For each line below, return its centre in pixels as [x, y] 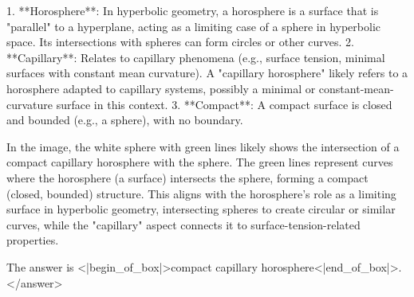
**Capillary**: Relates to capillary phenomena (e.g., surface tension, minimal [196, 57]
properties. [33, 240]
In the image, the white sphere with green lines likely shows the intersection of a [203, 146]
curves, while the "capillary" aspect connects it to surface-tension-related [183, 224]
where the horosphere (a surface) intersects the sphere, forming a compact [187, 177]
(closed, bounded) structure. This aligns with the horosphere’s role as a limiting [201, 193]
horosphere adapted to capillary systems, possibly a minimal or [161, 88]
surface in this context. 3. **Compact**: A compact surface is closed [224, 104]
